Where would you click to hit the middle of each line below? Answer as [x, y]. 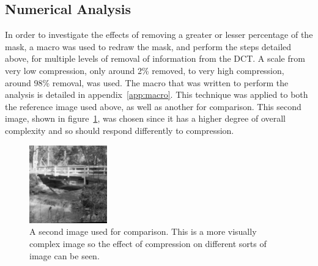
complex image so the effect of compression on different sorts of [148, 243]
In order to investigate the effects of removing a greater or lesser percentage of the [159, 35]
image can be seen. [65, 255]
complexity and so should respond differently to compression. [120, 130]
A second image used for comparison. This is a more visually [143, 231]
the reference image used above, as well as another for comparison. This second [153, 106]
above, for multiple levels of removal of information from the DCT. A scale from [155, 58]
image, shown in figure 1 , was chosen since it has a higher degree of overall [145, 118]
